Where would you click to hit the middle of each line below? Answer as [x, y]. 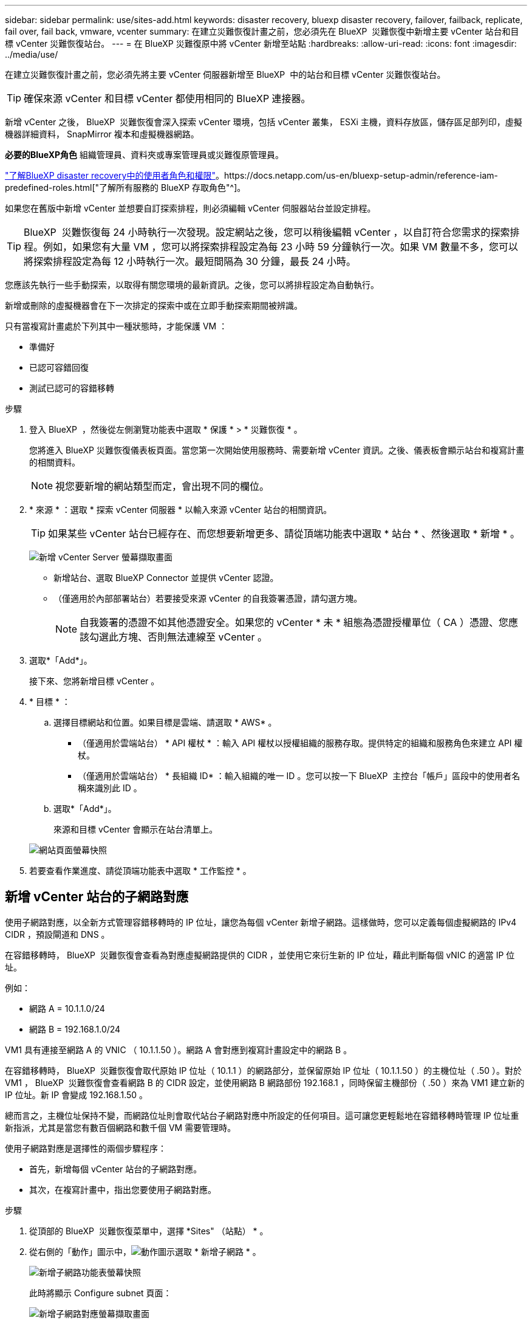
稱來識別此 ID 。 [110, 788]
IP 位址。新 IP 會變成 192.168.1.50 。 [77, 1094]
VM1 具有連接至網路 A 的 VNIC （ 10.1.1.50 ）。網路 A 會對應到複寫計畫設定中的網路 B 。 [179, 1050]
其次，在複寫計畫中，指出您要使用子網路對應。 [123, 1189]
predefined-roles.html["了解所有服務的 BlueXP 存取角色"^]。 [125, 187]
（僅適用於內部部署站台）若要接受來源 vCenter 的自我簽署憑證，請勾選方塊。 [208, 598]
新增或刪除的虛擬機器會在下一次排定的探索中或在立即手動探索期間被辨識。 [154, 305]
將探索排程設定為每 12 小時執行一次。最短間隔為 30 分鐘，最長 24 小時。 [190, 261]
